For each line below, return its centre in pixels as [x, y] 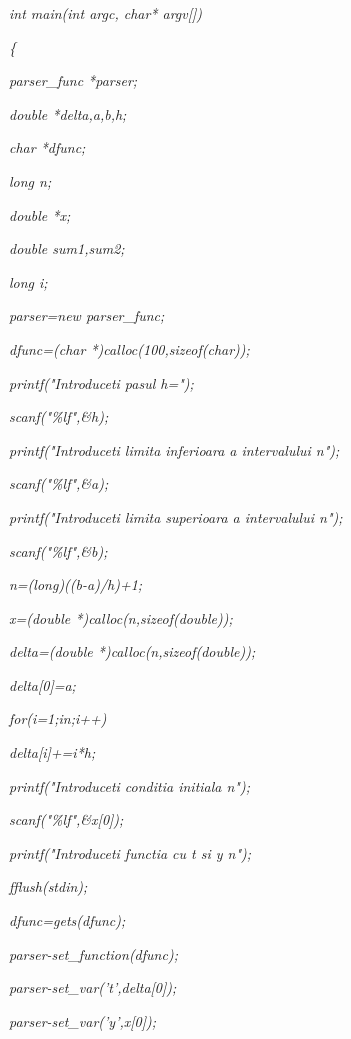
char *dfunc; [47, 147]
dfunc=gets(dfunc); [67, 920]
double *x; [40, 214]
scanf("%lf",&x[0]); [66, 819]
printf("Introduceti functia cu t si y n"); [130, 852]
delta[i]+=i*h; [52, 752]
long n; [30, 180]
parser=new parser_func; [87, 315]
